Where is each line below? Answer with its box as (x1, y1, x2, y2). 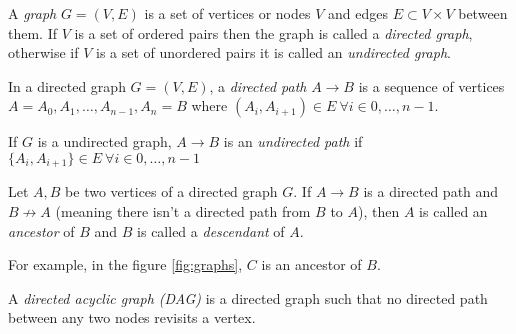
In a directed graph (8, 75, 126, 96)
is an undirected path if (223, 131, 363, 152)
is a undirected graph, (37, 131, 172, 152)
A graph (8, 3, 57, 23)
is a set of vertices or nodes (144, 3, 311, 23)
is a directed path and (363, 181, 499, 202)
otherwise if (8, 42, 79, 63)
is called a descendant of (137, 220, 285, 241)
